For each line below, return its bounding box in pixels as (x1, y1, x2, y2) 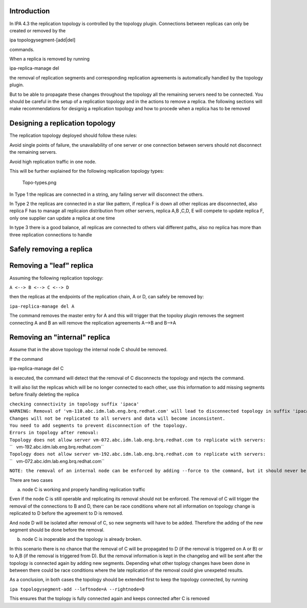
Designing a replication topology (9, 119, 116, 128)
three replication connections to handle (9, 231, 92, 238)
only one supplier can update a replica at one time (9, 215, 115, 221)
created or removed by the (9, 27, 66, 33)
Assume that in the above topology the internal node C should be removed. (9, 347, 168, 353)
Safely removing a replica (9, 245, 93, 254)
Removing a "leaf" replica (9, 261, 94, 270)
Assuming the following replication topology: (9, 275, 104, 281)
